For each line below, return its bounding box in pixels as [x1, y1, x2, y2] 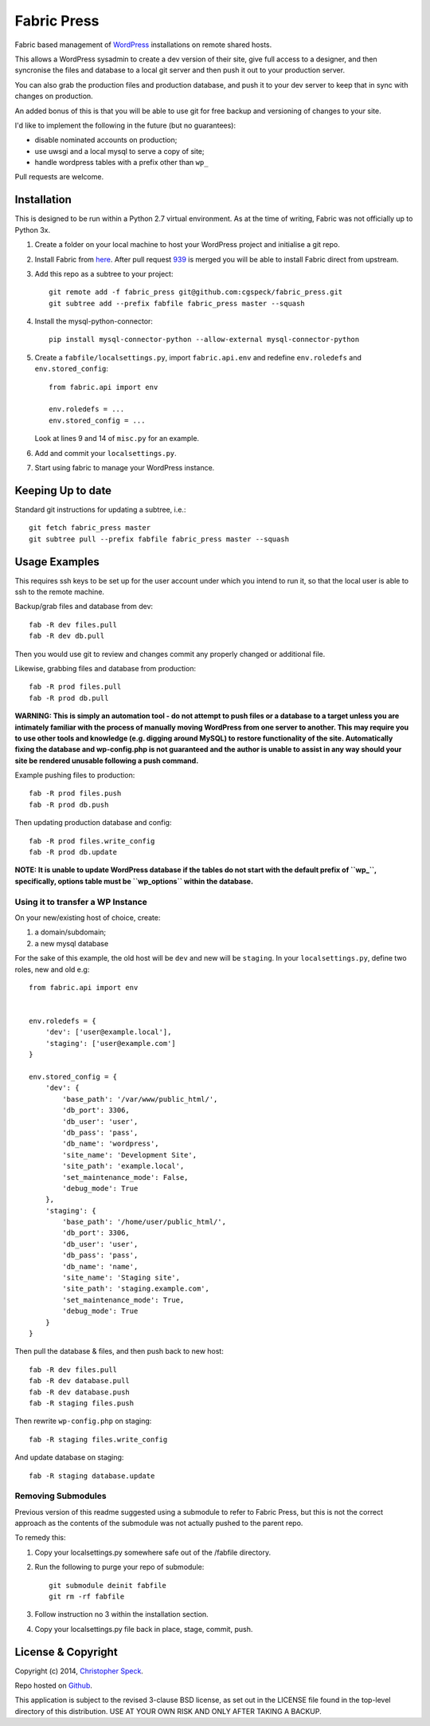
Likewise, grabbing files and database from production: [14, 663, 197, 673]
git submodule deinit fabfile [49, 1581, 167, 1590]
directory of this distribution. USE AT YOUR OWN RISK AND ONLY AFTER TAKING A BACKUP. [14, 1706, 322, 1716]
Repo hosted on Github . [14, 1681, 93, 1690]
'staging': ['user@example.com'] [45, 1039, 177, 1048]
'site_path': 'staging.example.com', [62, 1284, 210, 1293]
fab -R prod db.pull [29, 694, 109, 702]
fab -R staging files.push [29, 1398, 135, 1407]
